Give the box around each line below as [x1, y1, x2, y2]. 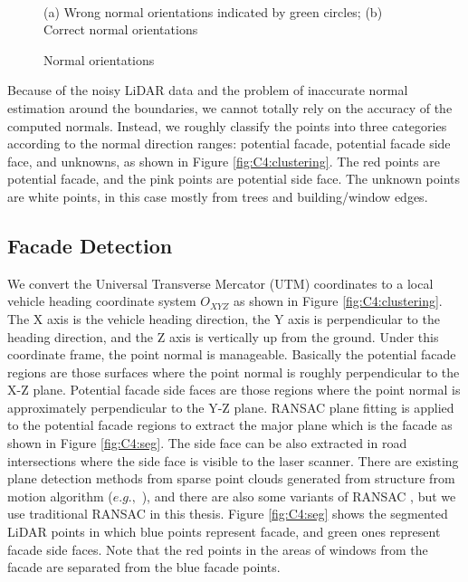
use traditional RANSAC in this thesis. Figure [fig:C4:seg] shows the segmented [7, 504, 448, 523]
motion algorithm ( [7, 486, 113, 505]
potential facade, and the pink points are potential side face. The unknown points [7, 169, 461, 188]
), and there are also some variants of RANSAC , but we [141, 486, 456, 505]
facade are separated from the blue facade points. [7, 558, 281, 577]
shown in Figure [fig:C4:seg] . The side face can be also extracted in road [7, 434, 407, 453]
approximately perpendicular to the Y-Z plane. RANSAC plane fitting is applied [7, 397, 454, 416]
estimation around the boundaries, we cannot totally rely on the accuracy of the [7, 98, 453, 117]
